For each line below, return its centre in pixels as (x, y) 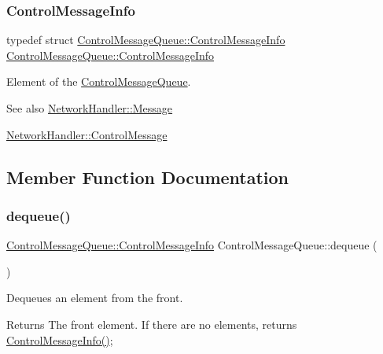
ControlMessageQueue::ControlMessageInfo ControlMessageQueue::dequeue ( (192, 245)
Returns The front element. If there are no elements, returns (152, 324)
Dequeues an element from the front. (95, 298)
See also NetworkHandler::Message (90, 108)
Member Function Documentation (148, 177)
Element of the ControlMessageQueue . (99, 81)
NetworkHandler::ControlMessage (87, 134)
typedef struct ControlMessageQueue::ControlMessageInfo (146, 40)
